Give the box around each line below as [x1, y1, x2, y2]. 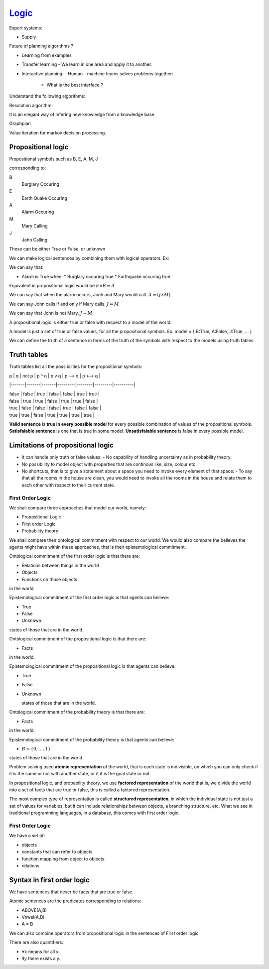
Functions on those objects [21, 576, 78, 582]
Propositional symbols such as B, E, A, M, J [9, 156, 98, 162]
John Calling [21, 237, 47, 243]
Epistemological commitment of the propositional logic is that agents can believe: [9, 663, 176, 669]
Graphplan [9, 121, 31, 126]
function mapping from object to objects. [21, 855, 106, 861]
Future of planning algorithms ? [9, 43, 73, 49]
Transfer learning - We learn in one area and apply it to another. [21, 61, 152, 67]
